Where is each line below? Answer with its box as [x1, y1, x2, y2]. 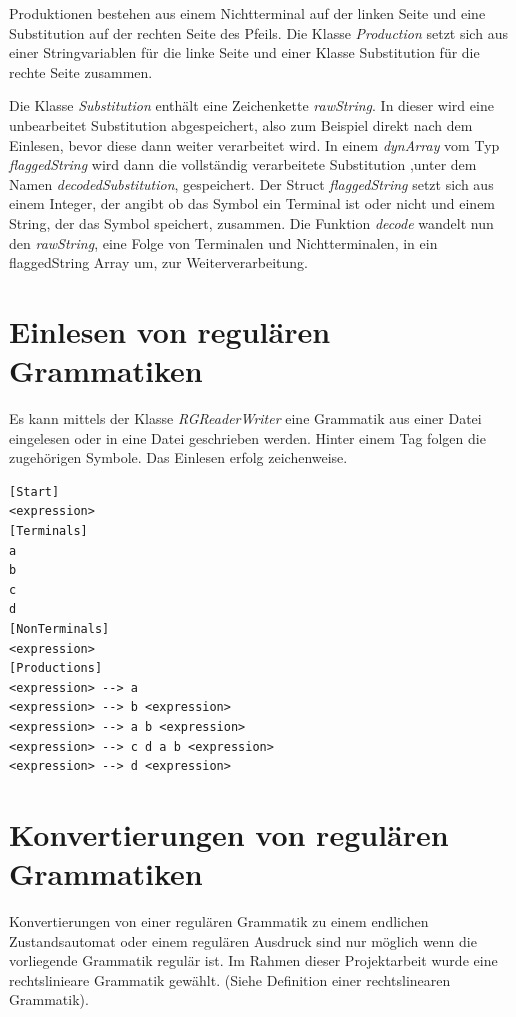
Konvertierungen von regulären [9, 813, 449, 854]
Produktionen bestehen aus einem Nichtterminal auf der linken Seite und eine [9, 3, 486, 23]
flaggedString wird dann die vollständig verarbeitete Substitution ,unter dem [9, 154, 477, 175]
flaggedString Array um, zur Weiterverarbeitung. [9, 252, 308, 273]
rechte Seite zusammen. [9, 61, 153, 82]
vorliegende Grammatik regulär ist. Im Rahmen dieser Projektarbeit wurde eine [9, 950, 498, 971]
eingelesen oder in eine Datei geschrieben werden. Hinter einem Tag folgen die [9, 427, 486, 448]
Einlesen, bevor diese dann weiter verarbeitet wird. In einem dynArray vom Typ [9, 134, 500, 155]
